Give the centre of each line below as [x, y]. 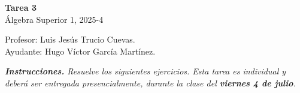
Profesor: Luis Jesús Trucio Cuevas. [70, 39]
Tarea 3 [21, 7]
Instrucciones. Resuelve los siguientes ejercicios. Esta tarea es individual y [146, 71]
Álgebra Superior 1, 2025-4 [54, 19]
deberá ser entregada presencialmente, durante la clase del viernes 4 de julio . [150, 82]
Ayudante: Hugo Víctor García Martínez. [80, 51]
